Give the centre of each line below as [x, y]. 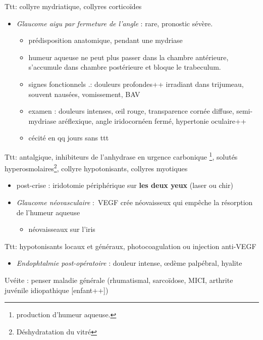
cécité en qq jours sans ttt [69, 138]
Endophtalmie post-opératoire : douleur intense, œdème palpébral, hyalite [129, 263]
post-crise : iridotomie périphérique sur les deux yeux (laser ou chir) [125, 185]
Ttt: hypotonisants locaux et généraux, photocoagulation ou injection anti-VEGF [130, 246]
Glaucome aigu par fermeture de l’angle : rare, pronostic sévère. [115, 23]
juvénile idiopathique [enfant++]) [57, 290]
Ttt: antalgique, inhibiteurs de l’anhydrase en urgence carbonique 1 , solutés [121, 156]
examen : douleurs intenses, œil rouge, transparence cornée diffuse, [131, 111]
